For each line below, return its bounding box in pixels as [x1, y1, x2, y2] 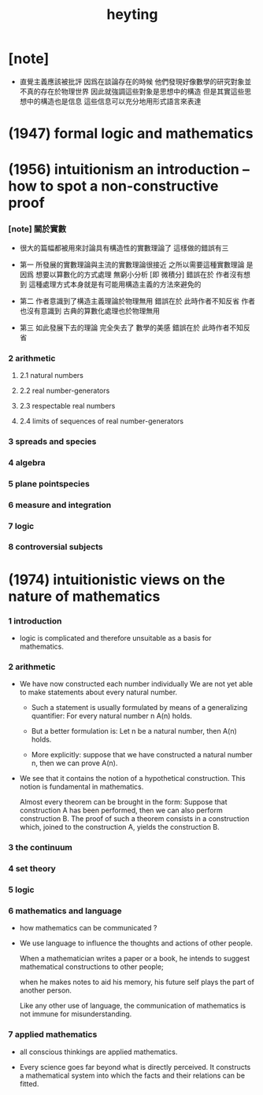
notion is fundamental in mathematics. [19, 782, 144, 792]
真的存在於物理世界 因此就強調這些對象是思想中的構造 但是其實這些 [26, 87, 245, 96]
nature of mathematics [8, 587, 161, 605]
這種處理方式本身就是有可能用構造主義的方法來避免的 [28, 279, 202, 289]
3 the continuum [8, 842, 73, 853]
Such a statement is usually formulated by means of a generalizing [31, 703, 248, 712]
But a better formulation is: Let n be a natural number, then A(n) [31, 727, 238, 736]
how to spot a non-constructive [8, 177, 219, 195]
